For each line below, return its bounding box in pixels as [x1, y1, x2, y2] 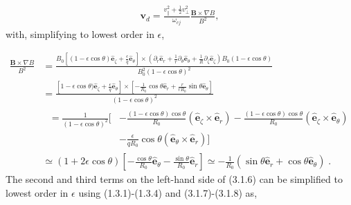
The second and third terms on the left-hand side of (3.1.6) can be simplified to [6, 172, 343, 186]
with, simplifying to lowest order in [6, 26, 154, 41]
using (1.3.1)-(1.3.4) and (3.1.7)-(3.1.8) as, [78, 185, 258, 199]
